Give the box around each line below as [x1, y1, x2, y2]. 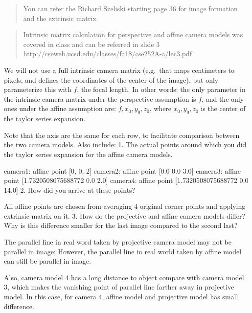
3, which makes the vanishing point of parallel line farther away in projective [4, 282, 234, 292]
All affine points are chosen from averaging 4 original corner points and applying [4, 201, 246, 211]
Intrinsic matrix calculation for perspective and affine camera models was [23, 29, 243, 40]
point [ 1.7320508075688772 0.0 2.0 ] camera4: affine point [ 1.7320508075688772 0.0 [4, 175, 249, 185]
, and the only [202, 93, 244, 104]
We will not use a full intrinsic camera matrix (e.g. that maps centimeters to [4, 65, 234, 75]
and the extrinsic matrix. [23, 13, 98, 23]
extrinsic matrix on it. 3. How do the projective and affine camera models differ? [4, 210, 246, 221]
